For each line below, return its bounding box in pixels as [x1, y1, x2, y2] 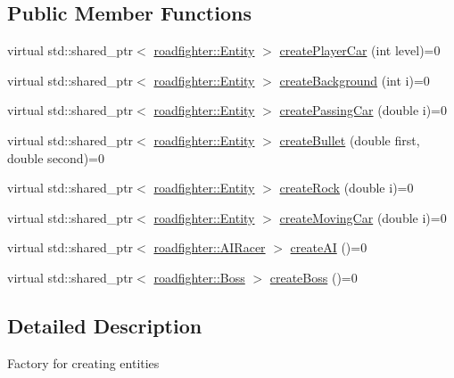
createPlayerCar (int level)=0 [279, 41, 441, 60]
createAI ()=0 [290, 238, 367, 257]
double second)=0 [7, 148, 104, 167]
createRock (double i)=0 [279, 178, 414, 197]
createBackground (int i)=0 [279, 70, 430, 89]
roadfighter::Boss [153, 267, 245, 286]
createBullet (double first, [279, 130, 420, 149]
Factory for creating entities [7, 353, 160, 372]
